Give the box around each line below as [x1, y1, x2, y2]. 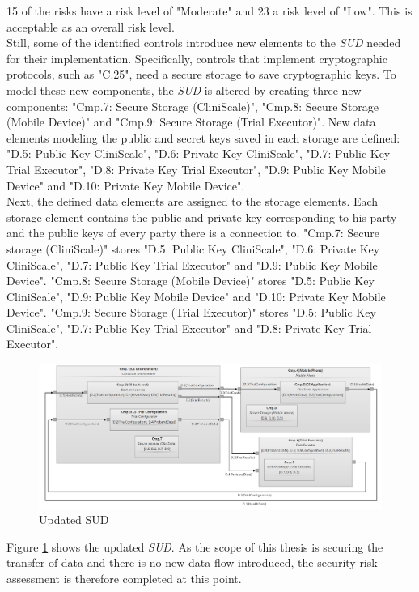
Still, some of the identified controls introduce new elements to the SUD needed [6, 34, 401, 51]
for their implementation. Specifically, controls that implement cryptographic [6, 49, 387, 66]
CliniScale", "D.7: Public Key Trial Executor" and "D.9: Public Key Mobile [6, 256, 378, 273]
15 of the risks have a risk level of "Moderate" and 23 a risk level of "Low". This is [6, 2, 413, 19]
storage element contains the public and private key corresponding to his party [6, 208, 397, 225]
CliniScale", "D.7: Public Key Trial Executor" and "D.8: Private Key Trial [6, 319, 372, 336]
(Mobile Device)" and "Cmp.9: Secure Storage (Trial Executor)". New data [6, 113, 376, 130]
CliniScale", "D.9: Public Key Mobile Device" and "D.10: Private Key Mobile [6, 287, 386, 305]
